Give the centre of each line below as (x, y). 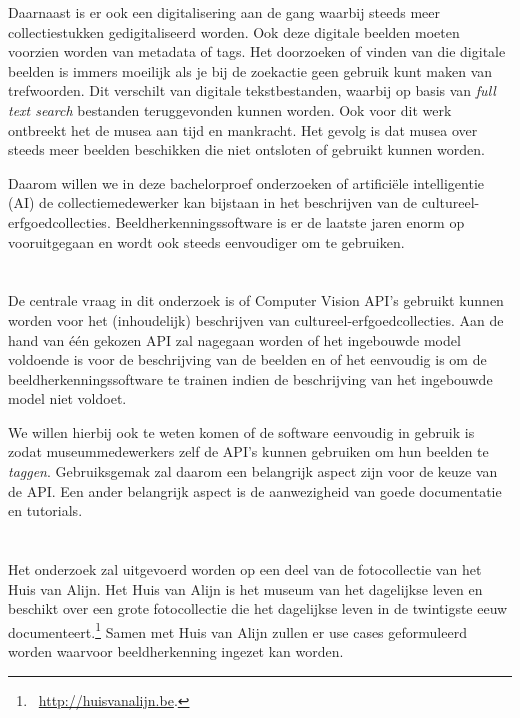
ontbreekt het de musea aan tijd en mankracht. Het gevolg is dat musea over (243, 129)
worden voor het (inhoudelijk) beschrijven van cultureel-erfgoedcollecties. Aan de (256, 319)
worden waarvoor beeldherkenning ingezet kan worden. (176, 651)
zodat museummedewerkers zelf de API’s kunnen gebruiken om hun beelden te (248, 451)
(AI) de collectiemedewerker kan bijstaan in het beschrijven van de (212, 202)
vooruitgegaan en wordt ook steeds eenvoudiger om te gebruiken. (206, 241)
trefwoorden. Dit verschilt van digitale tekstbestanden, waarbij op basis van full (252, 90)
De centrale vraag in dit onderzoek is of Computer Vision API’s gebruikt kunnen (256, 300)
